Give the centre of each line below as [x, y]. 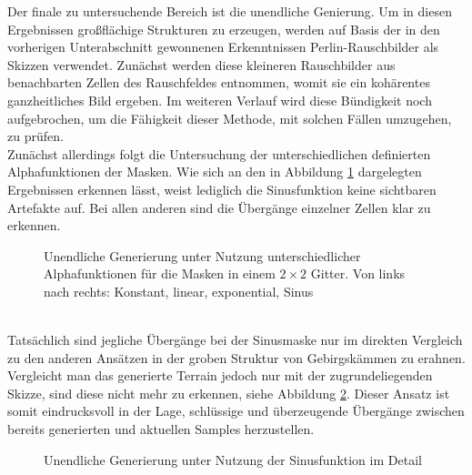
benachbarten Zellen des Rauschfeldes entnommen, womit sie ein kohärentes [219, 82]
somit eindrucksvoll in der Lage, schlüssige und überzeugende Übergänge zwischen [236, 411]
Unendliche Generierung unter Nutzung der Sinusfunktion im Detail [233, 459]
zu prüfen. [35, 136]
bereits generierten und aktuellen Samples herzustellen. [161, 429]
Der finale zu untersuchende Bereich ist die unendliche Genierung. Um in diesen [230, 11]
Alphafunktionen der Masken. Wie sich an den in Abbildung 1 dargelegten [215, 172]
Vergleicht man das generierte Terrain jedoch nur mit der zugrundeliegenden [220, 375]
